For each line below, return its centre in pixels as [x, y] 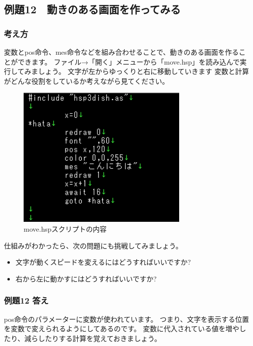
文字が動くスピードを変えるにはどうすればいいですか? [103, 262]
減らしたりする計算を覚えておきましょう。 [93, 338]
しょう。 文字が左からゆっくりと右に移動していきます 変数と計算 [143, 71]
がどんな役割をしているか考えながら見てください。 [87, 81]
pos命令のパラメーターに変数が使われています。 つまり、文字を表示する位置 [126, 319]
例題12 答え [26, 300]
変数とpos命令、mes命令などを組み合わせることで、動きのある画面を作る [122, 52]
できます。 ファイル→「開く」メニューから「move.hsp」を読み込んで [129, 61]
